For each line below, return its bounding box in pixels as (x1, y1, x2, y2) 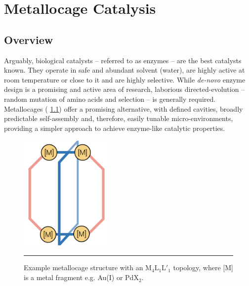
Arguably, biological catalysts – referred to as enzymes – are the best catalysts (4, 55, 242, 65)
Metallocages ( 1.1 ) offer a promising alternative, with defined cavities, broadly (4, 103, 243, 114)
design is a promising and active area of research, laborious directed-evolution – (4, 84, 245, 94)
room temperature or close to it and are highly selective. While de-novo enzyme (4, 74, 246, 84)
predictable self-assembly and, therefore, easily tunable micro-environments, (4, 113, 233, 123)
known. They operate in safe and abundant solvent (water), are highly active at (4, 65, 245, 75)
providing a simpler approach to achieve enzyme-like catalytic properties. (4, 123, 225, 133)
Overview (4, 32, 53, 47)
